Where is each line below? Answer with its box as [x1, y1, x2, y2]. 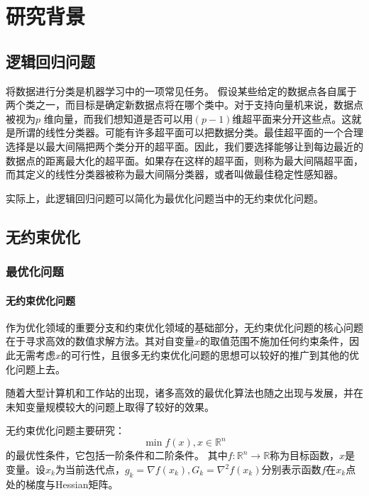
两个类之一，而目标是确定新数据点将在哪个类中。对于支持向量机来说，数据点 [6, 97, 363, 112]
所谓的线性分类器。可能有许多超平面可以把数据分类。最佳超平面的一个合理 [15, 125, 363, 140]
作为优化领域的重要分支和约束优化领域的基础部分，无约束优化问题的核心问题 [6, 319, 363, 334]
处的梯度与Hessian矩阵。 [6, 476, 119, 491]
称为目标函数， [270, 448, 340, 463]
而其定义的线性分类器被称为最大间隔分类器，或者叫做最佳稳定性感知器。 [6, 167, 343, 182]
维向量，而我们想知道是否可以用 [43, 111, 193, 126]
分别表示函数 [261, 462, 321, 476]
